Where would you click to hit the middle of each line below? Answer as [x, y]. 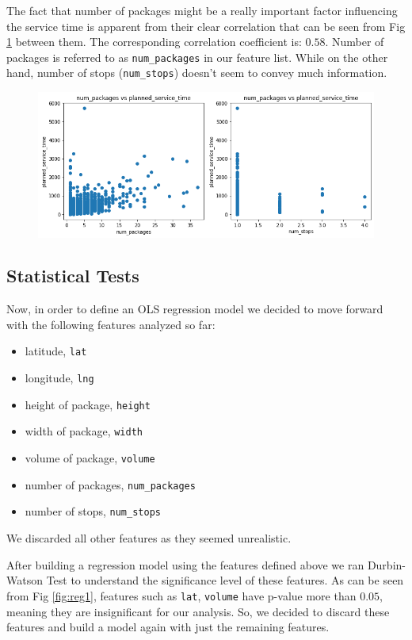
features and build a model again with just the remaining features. [168, 627]
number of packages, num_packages [110, 484]
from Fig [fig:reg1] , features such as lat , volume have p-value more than [181, 595]
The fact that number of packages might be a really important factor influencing [202, 10]
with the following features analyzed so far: [111, 324]
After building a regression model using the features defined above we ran [185, 564]
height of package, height [88, 404]
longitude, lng [59, 378]
